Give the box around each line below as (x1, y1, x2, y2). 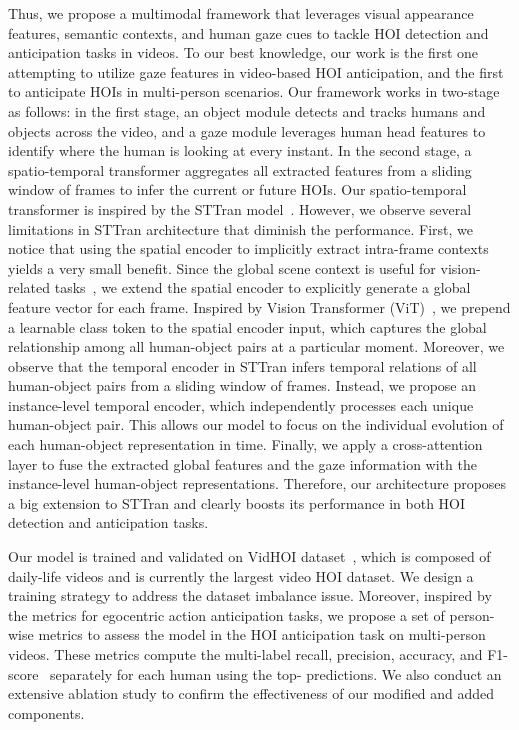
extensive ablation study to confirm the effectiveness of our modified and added (8, 683, 495, 704)
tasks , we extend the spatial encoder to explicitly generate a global (54, 277, 471, 298)
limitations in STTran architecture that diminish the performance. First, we (8, 218, 474, 239)
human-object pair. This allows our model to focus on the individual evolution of (8, 414, 504, 435)
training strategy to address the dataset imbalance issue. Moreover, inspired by (8, 585, 492, 606)
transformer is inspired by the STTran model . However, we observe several (8, 198, 472, 219)
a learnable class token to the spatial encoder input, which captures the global (8, 316, 487, 337)
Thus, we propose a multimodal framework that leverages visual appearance (8, 3, 474, 23)
